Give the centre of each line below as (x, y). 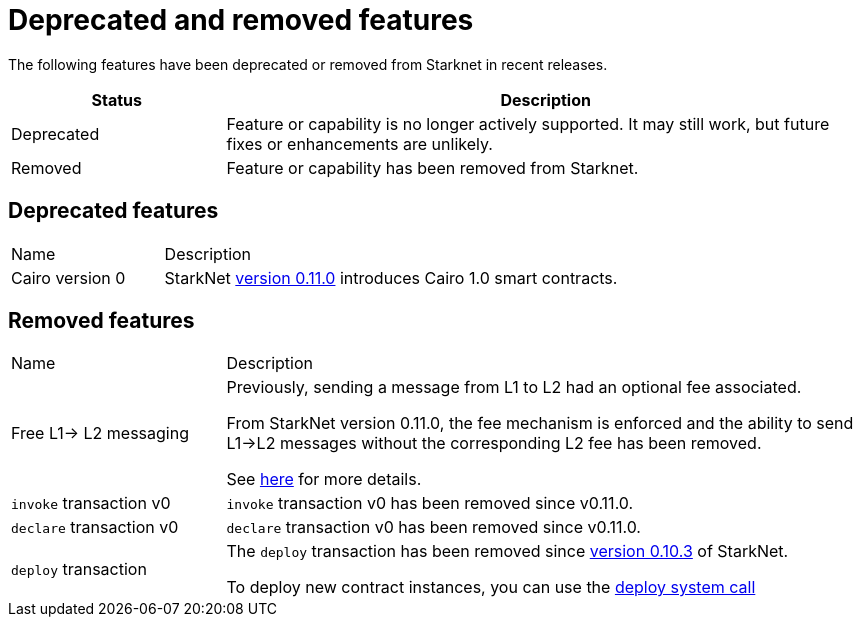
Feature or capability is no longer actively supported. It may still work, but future (528, 123)
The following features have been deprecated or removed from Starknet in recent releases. (308, 64)
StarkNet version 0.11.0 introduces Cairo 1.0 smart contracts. (391, 277)
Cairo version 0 (68, 277)
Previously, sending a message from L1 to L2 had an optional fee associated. (514, 387)
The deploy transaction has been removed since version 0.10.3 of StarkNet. (507, 551)
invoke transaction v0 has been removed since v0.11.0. (430, 503)
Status (116, 99)
